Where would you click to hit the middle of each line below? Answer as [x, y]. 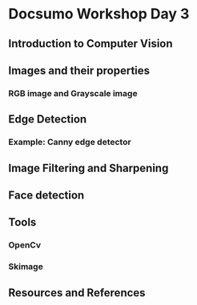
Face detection [46, 195]
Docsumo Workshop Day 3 [99, 14]
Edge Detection [48, 120]
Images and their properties [79, 70]
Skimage [26, 267]
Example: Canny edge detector [70, 142]
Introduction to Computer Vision [91, 44]
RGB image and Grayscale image [73, 93]
